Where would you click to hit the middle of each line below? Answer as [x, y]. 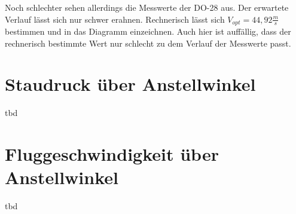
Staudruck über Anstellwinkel [130, 84]
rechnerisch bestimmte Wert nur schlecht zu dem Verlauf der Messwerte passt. [148, 43]
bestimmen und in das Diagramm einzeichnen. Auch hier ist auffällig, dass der [148, 31]
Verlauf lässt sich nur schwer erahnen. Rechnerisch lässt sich [115, 19]
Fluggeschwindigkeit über [112, 154]
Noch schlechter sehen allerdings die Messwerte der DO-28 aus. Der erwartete [147, 7]
